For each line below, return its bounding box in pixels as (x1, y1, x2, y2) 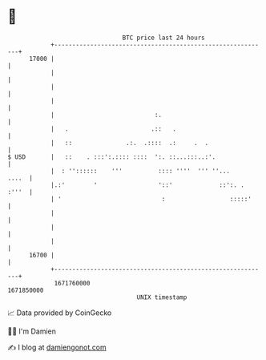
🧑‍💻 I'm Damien (7, 326, 57, 336)
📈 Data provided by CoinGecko (7, 308, 112, 318)
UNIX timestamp (136, 293, 187, 301)
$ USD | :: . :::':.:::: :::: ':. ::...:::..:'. (7, 152, 216, 161)
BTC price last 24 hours (122, 34, 205, 42)
